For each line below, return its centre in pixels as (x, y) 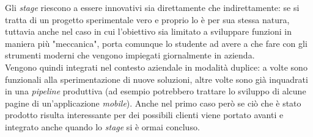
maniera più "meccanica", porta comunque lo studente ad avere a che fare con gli (156, 43)
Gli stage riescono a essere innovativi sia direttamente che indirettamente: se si (152, 7)
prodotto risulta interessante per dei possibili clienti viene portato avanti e (144, 115)
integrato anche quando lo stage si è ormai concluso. (102, 126)
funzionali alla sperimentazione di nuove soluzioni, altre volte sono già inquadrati (156, 79)
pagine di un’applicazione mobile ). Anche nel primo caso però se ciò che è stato (153, 103)
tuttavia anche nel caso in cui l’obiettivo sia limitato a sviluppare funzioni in (148, 31)
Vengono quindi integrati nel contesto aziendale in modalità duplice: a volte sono (156, 67)
